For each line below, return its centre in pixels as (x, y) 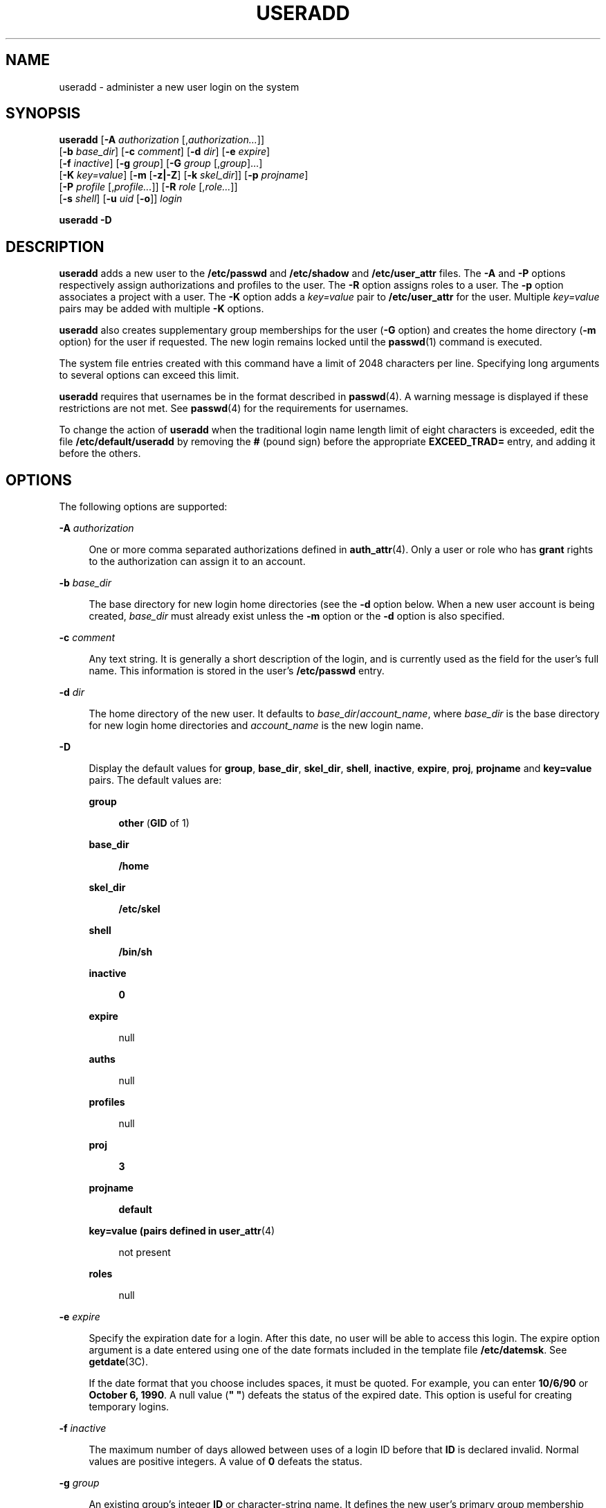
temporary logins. (129, 1407)
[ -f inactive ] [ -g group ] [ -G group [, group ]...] (161, 163)
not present (145, 1253)
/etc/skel (139, 909)
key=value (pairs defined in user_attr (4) (182, 1231)
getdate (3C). (118, 1362)
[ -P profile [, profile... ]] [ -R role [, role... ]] (148, 187)
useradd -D (85, 220)
